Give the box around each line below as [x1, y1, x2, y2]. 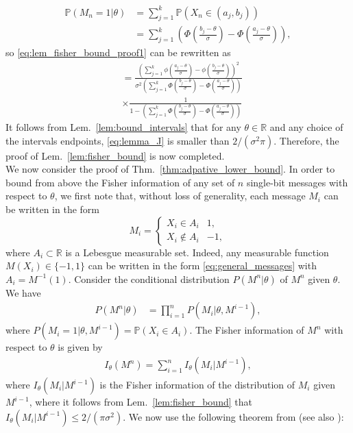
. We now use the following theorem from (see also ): [123, 409, 344, 423]
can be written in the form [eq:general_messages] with [88, 258, 317, 273]
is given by [58, 340, 103, 354]
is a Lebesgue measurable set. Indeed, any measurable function [65, 245, 329, 259]
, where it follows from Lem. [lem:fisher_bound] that [29, 395, 252, 409]
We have [5, 285, 41, 299]
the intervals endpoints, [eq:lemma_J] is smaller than [5, 133, 230, 147]
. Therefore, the [273, 133, 339, 147]
